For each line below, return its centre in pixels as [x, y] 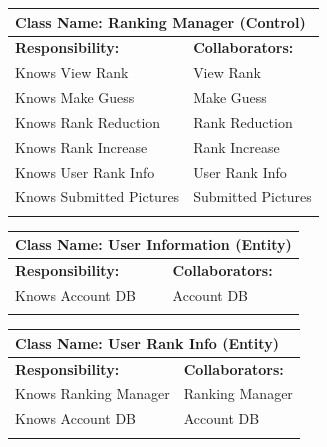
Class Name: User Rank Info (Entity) [147, 342]
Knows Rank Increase [81, 146]
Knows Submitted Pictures [97, 196]
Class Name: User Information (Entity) [153, 244]
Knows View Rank [72, 72]
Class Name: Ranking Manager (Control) [160, 21]
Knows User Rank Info [85, 171]
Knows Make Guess [75, 97]
